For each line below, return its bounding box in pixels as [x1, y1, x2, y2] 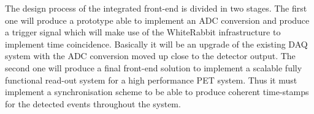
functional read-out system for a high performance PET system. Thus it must [5, 73, 297, 86]
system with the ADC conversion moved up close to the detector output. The [5, 49, 296, 62]
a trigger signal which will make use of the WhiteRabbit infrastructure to [5, 26, 281, 38]
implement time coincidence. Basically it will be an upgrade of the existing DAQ [5, 37, 308, 50]
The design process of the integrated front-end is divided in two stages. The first [5, 2, 307, 14]
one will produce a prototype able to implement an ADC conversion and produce [5, 13, 310, 26]
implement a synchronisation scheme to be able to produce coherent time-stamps [5, 85, 309, 98]
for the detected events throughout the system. [5, 97, 181, 110]
